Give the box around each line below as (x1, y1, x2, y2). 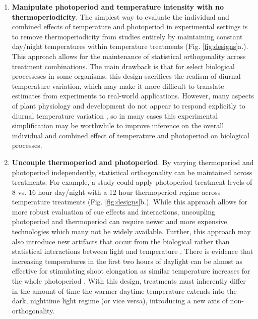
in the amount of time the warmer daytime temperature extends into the (12, 285, 237, 296)
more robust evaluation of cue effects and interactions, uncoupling (12, 206, 216, 217)
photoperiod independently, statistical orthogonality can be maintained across (12, 167, 252, 177)
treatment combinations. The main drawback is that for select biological (12, 61, 235, 71)
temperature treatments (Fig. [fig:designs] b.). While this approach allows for (12, 196, 247, 207)
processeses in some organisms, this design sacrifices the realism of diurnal (12, 71, 241, 81)
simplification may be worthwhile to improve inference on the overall (12, 120, 224, 131)
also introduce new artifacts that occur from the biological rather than (12, 236, 230, 246)
